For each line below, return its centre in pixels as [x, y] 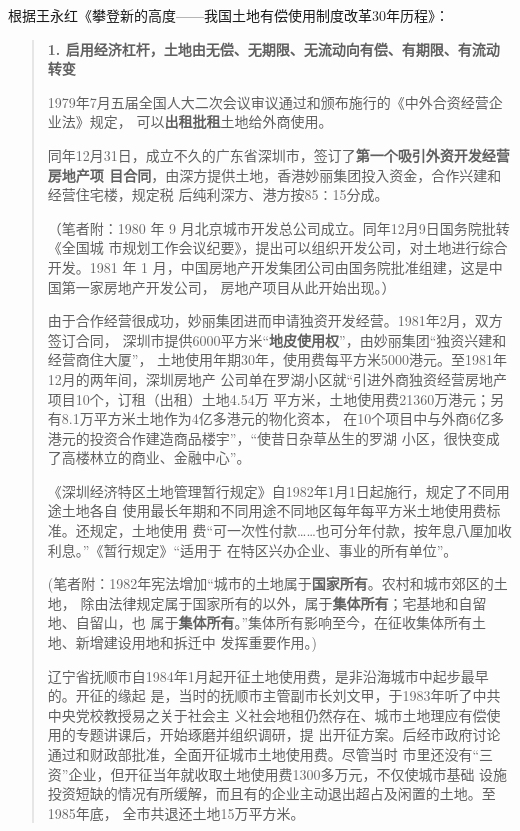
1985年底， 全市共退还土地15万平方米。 [176, 812]
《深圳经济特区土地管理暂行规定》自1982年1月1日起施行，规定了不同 [271, 490]
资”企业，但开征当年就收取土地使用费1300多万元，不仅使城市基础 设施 [277, 773]
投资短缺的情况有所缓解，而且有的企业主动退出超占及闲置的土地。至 [271, 793]
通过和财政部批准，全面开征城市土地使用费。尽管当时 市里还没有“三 [270, 754]
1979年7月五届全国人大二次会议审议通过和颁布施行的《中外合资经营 [268, 101]
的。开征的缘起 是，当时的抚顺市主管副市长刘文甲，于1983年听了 [260, 695]
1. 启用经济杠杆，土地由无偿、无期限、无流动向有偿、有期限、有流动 [273, 48]
